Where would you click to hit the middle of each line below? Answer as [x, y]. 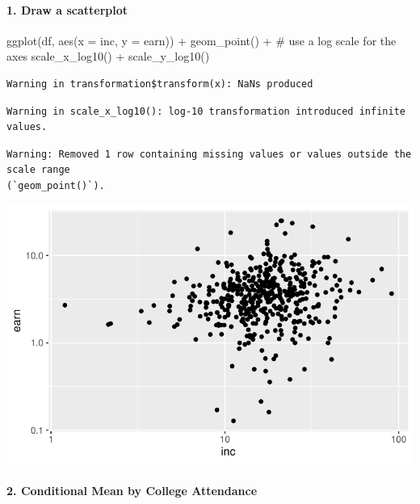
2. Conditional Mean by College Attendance [132, 491]
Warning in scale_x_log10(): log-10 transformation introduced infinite [206, 111]
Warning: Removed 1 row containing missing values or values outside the [209, 154]
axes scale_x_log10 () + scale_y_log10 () [108, 56]
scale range [38, 170]
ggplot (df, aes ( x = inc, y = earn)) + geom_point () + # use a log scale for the [202, 40]
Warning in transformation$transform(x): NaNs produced [160, 84]
